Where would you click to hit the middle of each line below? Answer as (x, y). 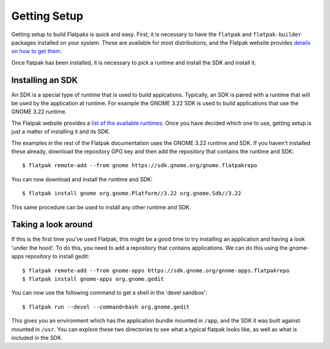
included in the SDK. (37, 337)
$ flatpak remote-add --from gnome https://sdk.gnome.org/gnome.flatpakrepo (140, 166)
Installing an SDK (45, 80)
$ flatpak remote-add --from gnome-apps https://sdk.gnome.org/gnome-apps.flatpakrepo (156, 270)
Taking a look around (52, 224)
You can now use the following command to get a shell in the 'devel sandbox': (109, 293)
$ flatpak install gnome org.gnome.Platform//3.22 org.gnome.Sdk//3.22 (132, 193)
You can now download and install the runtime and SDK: (82, 179)
